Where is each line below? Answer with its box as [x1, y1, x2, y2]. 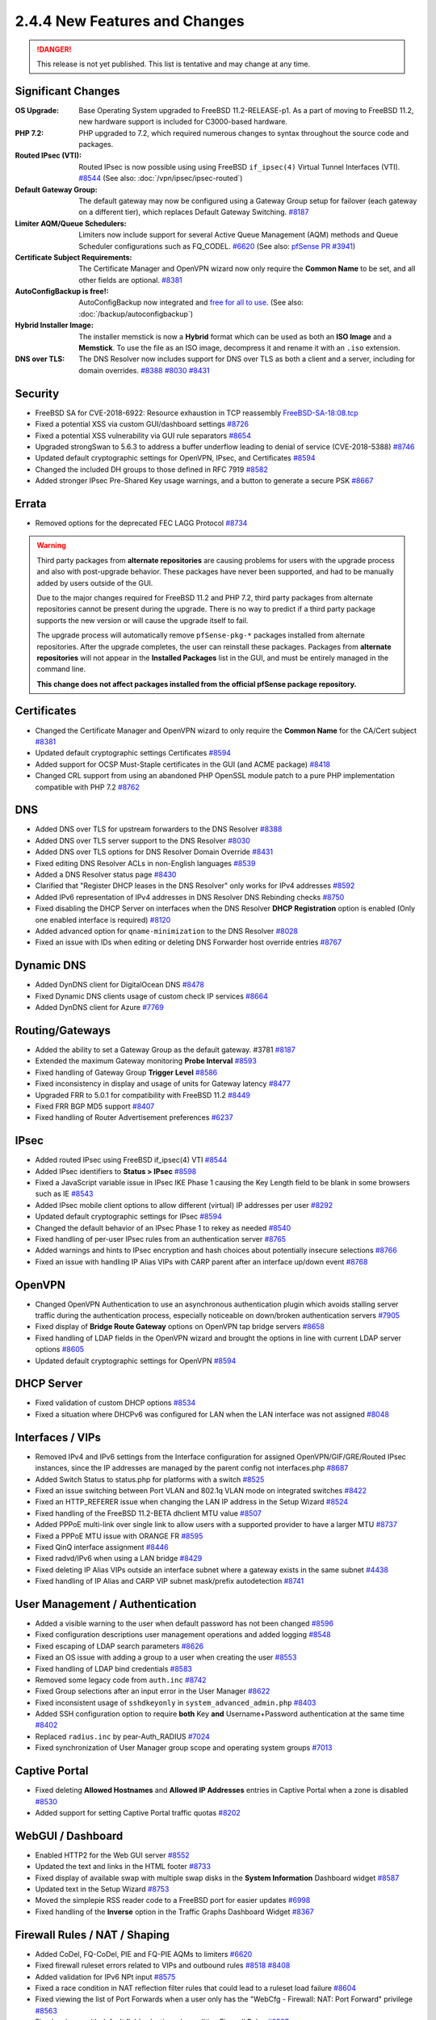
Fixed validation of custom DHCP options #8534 [35, 1398, 196, 1408]
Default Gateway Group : [15, 184, 98, 194]
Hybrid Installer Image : [15, 320, 94, 330]
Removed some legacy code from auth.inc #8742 [35, 1675, 207, 1685]
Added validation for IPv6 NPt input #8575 [35, 1972, 176, 1981]
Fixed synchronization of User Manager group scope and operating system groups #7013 [35, 1743, 333, 1753]
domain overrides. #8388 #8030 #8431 [78, 365, 210, 375]
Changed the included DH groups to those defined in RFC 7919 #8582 [35, 465, 268, 474]
